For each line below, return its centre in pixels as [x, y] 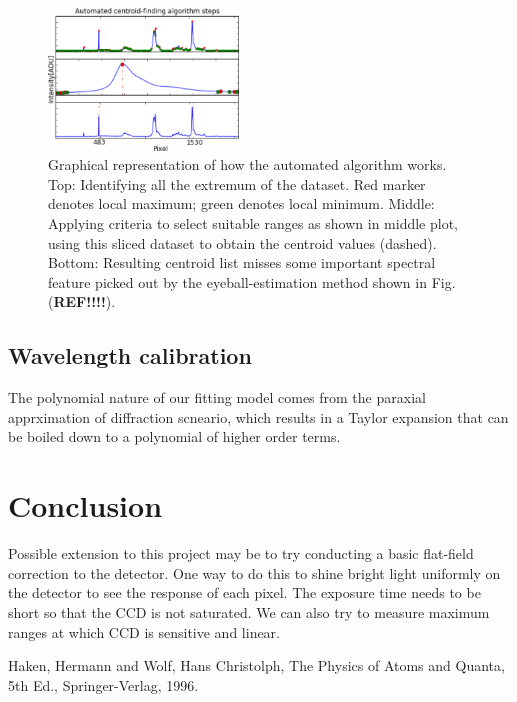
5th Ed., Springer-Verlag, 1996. [103, 684]
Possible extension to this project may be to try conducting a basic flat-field [241, 553]
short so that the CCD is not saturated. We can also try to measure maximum [249, 611]
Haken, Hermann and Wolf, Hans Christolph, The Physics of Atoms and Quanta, [256, 665]
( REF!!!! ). [82, 301]
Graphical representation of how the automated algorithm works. [247, 164]
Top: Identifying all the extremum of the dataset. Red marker [237, 183]
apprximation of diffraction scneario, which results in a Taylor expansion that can [258, 416]
